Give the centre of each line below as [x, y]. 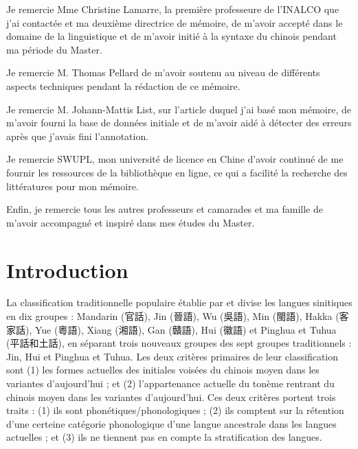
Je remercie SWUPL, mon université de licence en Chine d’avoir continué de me [175, 159]
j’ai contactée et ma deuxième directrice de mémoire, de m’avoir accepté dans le [175, 22]
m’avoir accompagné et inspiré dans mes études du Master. [131, 222]
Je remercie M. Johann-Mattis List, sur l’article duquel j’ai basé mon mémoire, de [179, 109]
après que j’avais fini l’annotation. [78, 136]
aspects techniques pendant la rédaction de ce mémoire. [123, 85]
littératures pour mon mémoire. [72, 186]
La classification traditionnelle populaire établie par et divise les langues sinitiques [179, 302]
